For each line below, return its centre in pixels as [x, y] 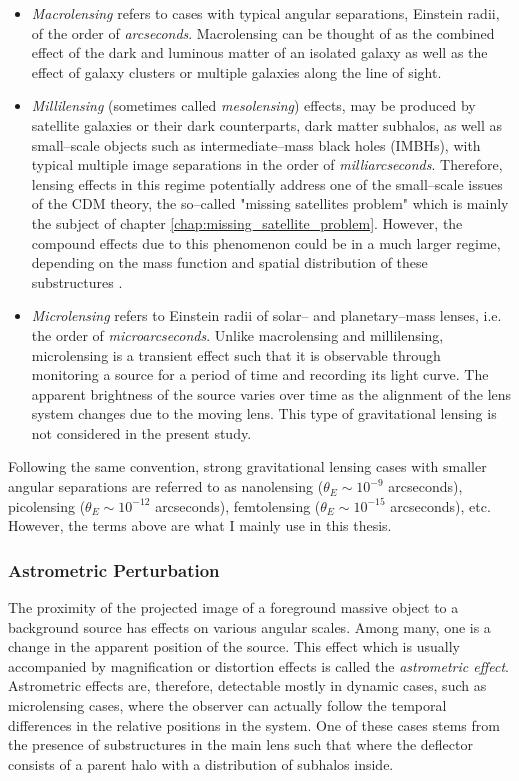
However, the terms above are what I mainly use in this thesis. [200, 525]
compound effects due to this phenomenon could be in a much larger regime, [266, 242]
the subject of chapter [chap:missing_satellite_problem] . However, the [247, 222]
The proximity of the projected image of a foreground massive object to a [233, 607]
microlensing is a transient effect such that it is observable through [236, 354]
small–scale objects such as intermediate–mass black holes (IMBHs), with [256, 144]
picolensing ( [47, 505]
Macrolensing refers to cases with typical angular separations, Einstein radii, [265, 13]
